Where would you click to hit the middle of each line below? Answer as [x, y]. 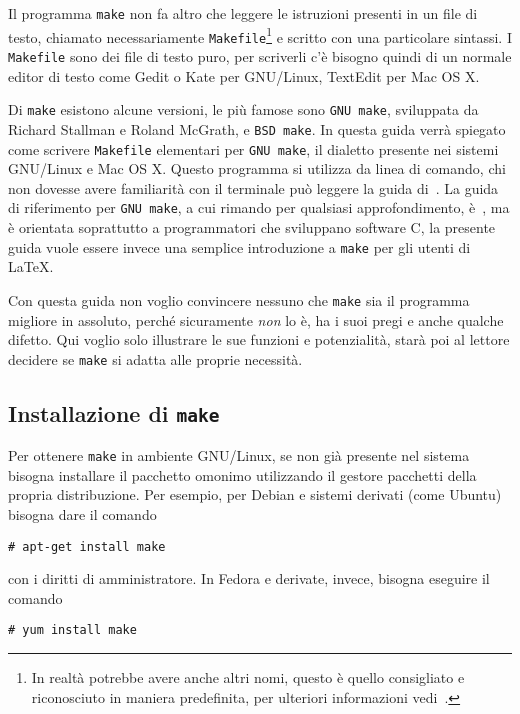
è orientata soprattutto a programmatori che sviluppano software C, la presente [252, 227]
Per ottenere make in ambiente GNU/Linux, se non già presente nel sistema [239, 455]
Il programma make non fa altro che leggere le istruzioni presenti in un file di [243, 13]
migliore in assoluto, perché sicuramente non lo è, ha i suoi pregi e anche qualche [256, 319]
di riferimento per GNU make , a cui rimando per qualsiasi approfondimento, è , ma [259, 207]
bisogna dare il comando [82, 514]
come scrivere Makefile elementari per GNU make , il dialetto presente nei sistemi [253, 148]
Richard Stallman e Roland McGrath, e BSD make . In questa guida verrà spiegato [257, 128]
